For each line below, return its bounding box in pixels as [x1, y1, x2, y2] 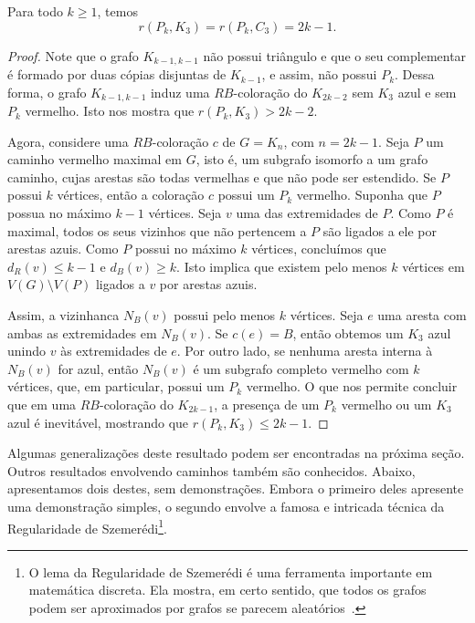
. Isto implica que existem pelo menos [176, 256, 387, 275]
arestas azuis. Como [7, 239, 119, 258]
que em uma [7, 395, 77, 413]
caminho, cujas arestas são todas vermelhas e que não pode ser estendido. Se [7, 167, 437, 186]
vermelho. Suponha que [296, 185, 428, 204]
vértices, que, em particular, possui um [7, 377, 225, 396]
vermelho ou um [341, 395, 432, 413]
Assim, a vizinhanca [7, 306, 120, 325]
